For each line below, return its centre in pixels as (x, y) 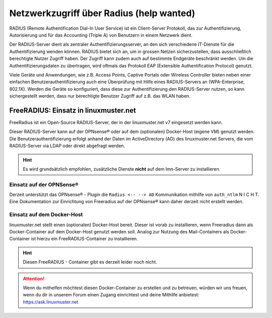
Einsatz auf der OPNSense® (44, 184)
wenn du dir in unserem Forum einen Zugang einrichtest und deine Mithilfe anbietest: (111, 295)
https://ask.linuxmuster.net (51, 302)
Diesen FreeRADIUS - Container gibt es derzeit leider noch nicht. (90, 262)
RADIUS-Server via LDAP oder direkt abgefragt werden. (67, 146)
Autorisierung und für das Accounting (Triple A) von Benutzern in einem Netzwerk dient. (101, 35)
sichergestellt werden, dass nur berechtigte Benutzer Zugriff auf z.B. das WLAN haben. (100, 96)
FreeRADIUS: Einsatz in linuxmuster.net (73, 110)
